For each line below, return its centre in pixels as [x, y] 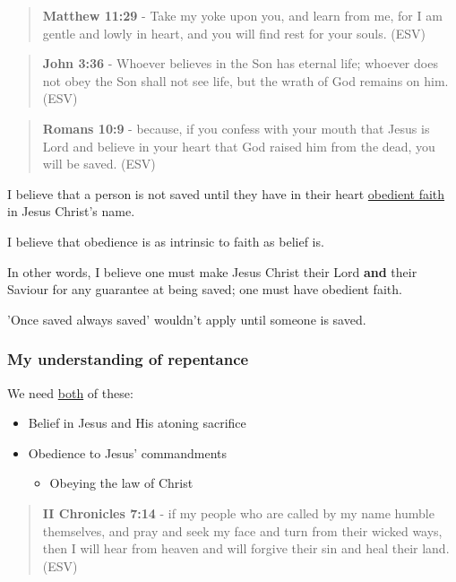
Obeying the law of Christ [121, 483]
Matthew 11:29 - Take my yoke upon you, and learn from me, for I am [242, 15]
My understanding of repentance [128, 359]
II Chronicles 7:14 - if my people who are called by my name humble [238, 513]
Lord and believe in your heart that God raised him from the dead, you [239, 146]
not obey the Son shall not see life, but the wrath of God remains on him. [245, 80]
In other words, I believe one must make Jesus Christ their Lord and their [212, 271]
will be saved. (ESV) [99, 164]
